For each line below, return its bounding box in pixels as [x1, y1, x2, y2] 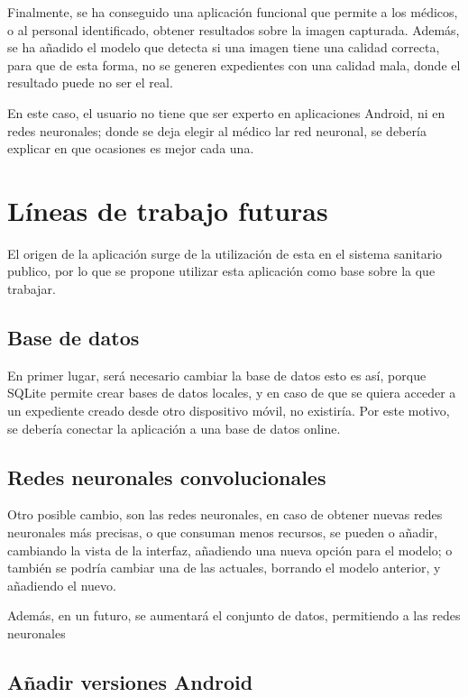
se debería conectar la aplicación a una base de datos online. [7, 418, 341, 437]
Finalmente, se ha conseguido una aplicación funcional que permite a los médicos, [7, 3, 458, 21]
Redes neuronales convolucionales [7, 463, 326, 491]
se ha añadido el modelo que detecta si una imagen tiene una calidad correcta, [7, 38, 440, 57]
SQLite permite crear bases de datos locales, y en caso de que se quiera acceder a [7, 383, 456, 402]
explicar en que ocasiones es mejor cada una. [7, 139, 254, 158]
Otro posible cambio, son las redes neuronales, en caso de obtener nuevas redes [7, 505, 443, 524]
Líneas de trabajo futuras [7, 191, 328, 228]
